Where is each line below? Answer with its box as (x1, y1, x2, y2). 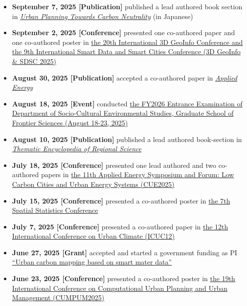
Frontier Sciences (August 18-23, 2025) (12, 117, 128, 127)
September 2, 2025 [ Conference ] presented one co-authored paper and (12, 27, 235, 38)
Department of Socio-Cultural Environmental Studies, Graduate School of (12, 108, 234, 118)
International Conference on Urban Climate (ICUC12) (12, 231, 175, 241)
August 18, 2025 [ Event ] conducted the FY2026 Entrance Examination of (12, 98, 243, 108)
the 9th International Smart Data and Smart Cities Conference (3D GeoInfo (12, 46, 241, 57)
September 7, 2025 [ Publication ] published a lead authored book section (12, 1, 243, 11)
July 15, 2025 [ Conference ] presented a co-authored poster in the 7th (12, 195, 230, 205)
